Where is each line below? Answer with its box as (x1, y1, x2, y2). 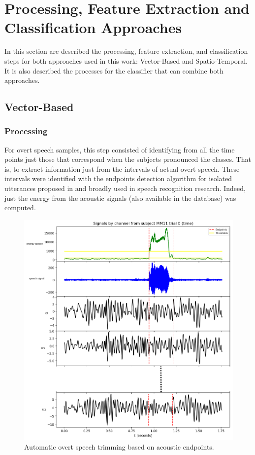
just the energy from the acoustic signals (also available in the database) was (4, 192, 236, 203)
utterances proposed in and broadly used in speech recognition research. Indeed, (4, 183, 246, 193)
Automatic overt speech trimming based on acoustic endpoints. (24, 441, 214, 452)
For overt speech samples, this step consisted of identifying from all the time (4, 144, 235, 154)
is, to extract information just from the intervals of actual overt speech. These (4, 163, 240, 174)
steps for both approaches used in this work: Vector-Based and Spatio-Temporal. (4, 55, 248, 66)
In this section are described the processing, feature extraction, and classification (4, 46, 248, 56)
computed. (4, 202, 36, 213)
